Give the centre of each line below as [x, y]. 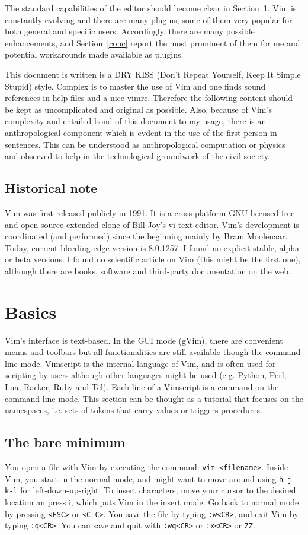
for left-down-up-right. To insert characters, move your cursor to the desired [158, 490]
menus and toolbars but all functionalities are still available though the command [153, 352]
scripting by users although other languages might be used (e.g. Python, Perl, [146, 375]
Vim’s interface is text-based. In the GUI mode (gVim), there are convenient [144, 340]
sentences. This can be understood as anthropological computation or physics [145, 144]
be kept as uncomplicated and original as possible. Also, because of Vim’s [138, 109]
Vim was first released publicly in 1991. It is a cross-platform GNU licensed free [150, 212]
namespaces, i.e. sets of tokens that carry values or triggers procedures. [134, 410]
